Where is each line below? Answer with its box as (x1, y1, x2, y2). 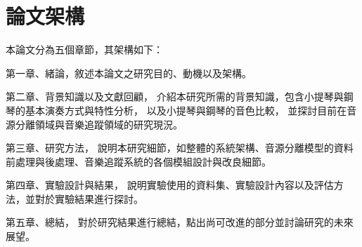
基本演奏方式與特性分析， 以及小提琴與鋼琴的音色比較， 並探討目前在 (25, 102, 347, 117)
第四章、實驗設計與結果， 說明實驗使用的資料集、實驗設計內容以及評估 (6, 178, 334, 192)
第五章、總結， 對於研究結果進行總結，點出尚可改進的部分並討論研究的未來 (6, 215, 354, 229)
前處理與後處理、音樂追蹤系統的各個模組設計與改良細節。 (6, 154, 271, 168)
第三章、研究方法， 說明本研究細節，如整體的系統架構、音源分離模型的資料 (6, 140, 354, 155)
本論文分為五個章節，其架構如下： (6, 42, 163, 57)
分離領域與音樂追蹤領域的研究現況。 (15, 116, 183, 131)
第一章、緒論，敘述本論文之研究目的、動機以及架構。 (6, 65, 252, 80)
